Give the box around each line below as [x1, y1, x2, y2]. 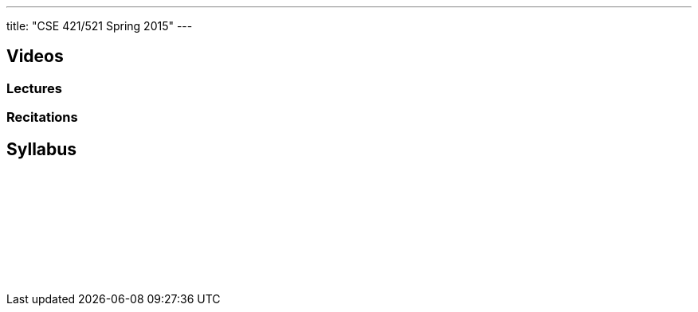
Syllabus [6, 138, 77, 159]
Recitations [6, 109, 78, 126]
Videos [6, 46, 64, 67]
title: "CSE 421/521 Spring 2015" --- [6, 19, 193, 33]
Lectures [6, 80, 62, 96]
